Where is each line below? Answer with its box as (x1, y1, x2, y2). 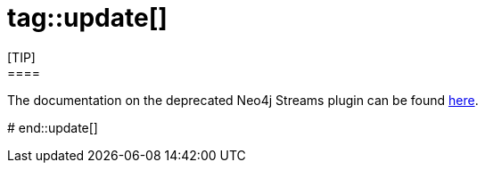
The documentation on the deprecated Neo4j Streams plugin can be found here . (7, 92, 479, 108)
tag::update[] (7, 3, 168, 33)
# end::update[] (7, 119, 98, 135)
